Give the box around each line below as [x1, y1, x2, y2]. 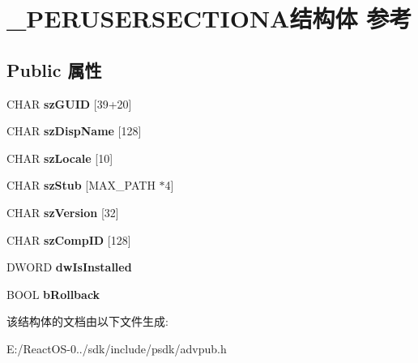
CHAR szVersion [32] [6, 203, 119, 220]
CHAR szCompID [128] [6, 231, 131, 248]
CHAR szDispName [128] [6, 122, 142, 139]
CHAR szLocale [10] [6, 149, 113, 166]
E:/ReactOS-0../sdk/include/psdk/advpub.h [6, 340, 227, 357]
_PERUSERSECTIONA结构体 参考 [6, 2, 412, 35]
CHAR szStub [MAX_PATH [6, 177, 156, 194]
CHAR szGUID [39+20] [6, 95, 132, 112]
